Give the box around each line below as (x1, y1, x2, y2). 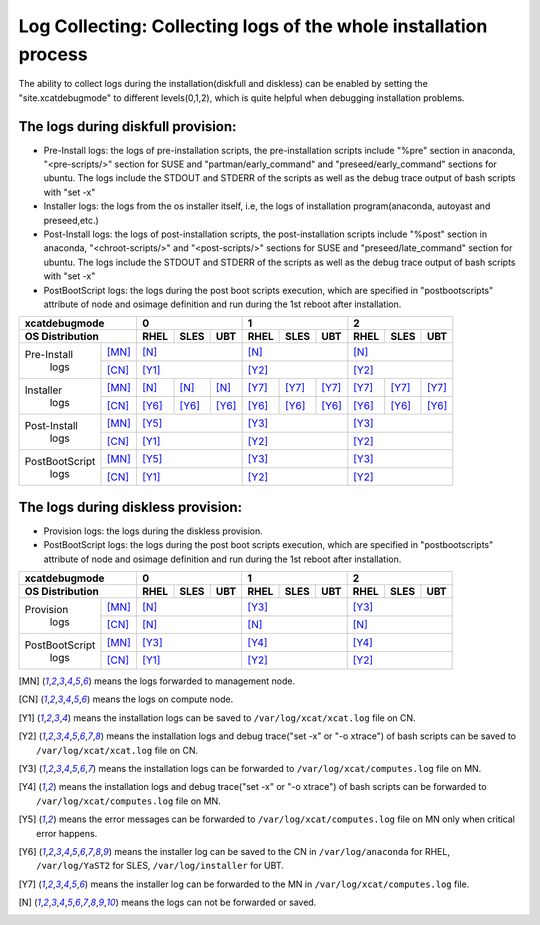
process (18, 43, 89, 65)
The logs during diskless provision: (18, 498, 243, 515)
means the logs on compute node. (92, 693, 234, 705)
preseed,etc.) (43, 214, 99, 226)
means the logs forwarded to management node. (93, 675, 295, 687)
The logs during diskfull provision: (18, 118, 237, 135)
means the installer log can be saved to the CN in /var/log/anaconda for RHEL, (114, 845, 450, 857)
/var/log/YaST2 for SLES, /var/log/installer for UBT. (36, 860, 285, 872)
